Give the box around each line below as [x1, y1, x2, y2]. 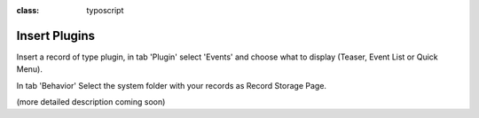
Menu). [16, 64, 43, 75]
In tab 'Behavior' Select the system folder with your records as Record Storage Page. [16, 80, 327, 90]
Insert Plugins [16, 28, 96, 43]
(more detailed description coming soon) [16, 97, 166, 107]
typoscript [86, 5, 124, 15]
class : [16, 5, 40, 15]
